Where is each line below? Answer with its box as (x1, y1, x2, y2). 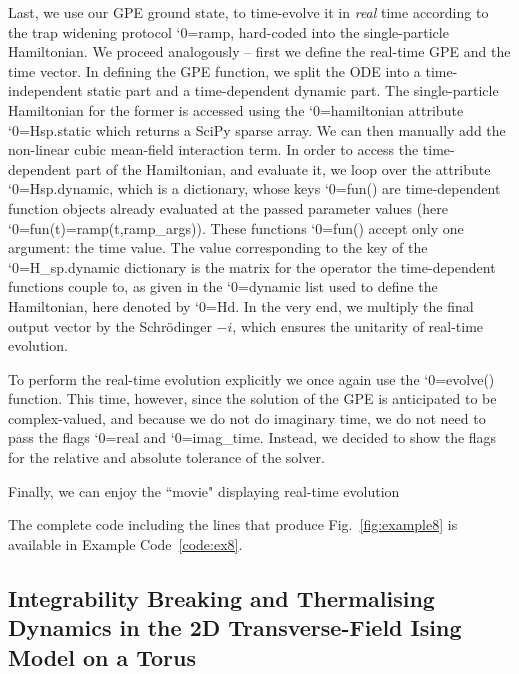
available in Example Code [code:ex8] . (8, 533, 243, 554)
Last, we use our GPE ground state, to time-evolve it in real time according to (8, 2, 489, 22)
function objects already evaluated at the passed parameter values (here (8, 197, 448, 218)
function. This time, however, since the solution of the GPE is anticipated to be (8, 388, 497, 409)
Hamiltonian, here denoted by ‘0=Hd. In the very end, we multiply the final (8, 295, 474, 316)
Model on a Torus (8, 641, 196, 672)
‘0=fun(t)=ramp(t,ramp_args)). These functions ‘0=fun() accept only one (8, 217, 464, 238)
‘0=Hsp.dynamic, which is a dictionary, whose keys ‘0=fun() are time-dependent (8, 178, 501, 199)
